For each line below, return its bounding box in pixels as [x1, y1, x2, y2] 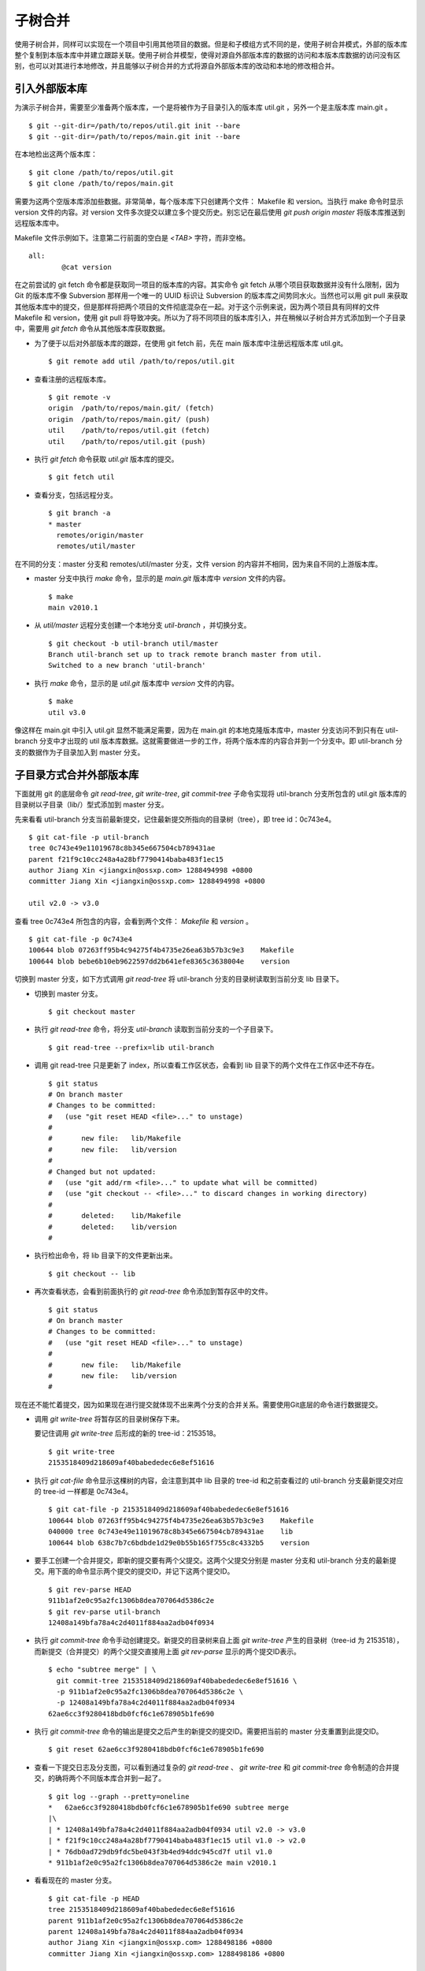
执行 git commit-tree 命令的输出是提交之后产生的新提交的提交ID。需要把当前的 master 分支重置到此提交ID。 [34, 1727, 383, 1736]
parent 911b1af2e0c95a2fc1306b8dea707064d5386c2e [48, 1916, 244, 1925]
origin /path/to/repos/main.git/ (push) [48, 415, 210, 423]
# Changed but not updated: [48, 1167, 157, 1176]
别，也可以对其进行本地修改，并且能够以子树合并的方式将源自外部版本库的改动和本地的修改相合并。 [14, 61, 338, 71]
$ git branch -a [48, 509, 111, 518]
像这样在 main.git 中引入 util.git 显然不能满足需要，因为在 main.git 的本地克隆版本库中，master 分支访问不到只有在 [14, 725, 384, 735]
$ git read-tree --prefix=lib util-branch [48, 1043, 215, 1052]
